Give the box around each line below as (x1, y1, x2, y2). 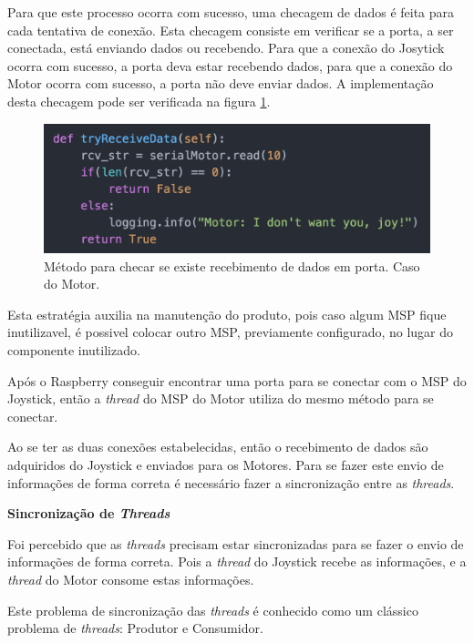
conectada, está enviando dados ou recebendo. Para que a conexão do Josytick (7, 38, 445, 57)
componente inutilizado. (7, 340, 140, 359)
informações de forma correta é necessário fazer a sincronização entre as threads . (7, 473, 455, 492)
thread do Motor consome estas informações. (7, 569, 254, 588)
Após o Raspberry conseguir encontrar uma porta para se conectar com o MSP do (7, 371, 467, 390)
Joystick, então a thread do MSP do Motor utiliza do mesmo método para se (7, 389, 434, 408)
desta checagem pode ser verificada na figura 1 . (7, 91, 271, 110)
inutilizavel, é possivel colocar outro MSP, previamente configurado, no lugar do (7, 322, 454, 342)
